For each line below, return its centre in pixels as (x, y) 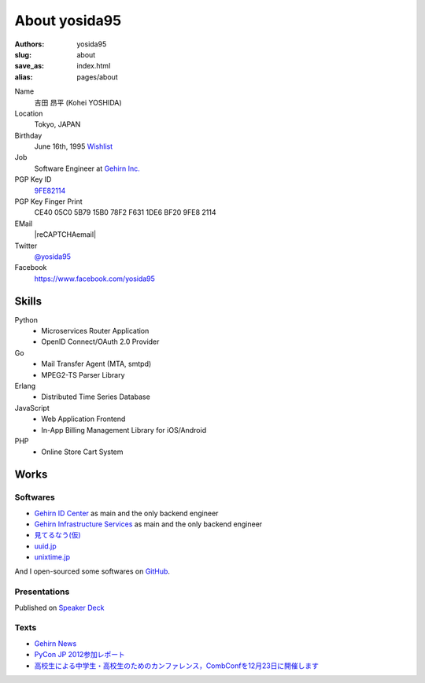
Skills (28, 301)
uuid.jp (45, 546)
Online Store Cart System (82, 452)
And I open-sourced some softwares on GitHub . (92, 571)
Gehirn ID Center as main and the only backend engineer (126, 513)
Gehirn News (55, 643)
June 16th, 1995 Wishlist (74, 146)
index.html (94, 66)
